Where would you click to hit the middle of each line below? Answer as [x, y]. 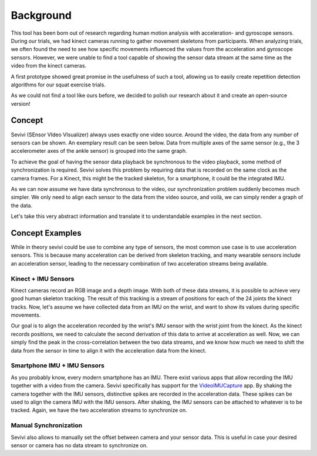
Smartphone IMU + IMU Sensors [58, 366]
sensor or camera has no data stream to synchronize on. [79, 445]
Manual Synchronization [46, 425]
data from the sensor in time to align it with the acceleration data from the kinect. [109, 350]
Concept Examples [46, 233]
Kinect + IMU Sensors [43, 279]
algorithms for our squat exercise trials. [58, 85]
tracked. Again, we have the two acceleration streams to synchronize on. [99, 410]
